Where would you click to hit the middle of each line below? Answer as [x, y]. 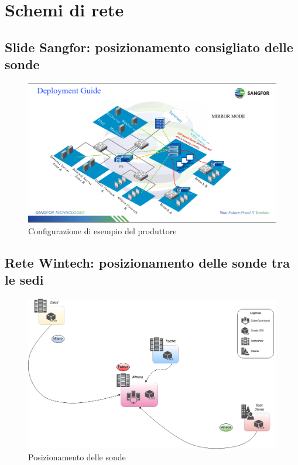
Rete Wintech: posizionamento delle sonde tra [147, 262]
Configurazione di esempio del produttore [102, 230]
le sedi [24, 280]
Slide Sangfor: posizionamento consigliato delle [149, 47]
